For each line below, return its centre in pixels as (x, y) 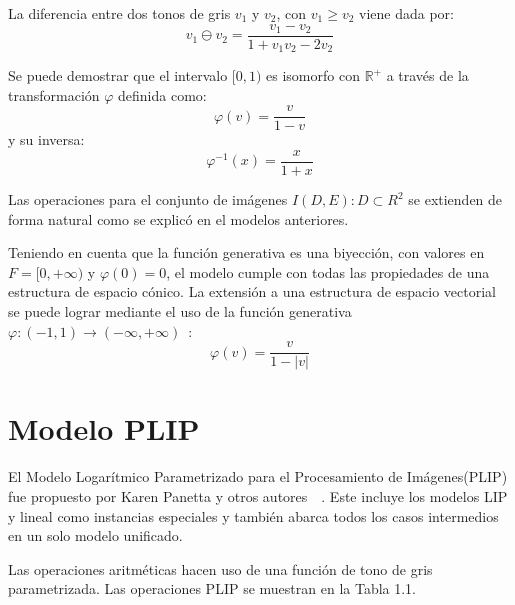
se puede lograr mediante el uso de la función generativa (180, 310)
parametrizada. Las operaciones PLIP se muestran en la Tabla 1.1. (212, 588)
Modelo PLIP (104, 428)
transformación (54, 94)
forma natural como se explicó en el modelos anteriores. (178, 218)
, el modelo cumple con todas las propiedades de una (328, 271)
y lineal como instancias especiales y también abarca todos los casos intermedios (253, 515)
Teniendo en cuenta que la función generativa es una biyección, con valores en (246, 252)
